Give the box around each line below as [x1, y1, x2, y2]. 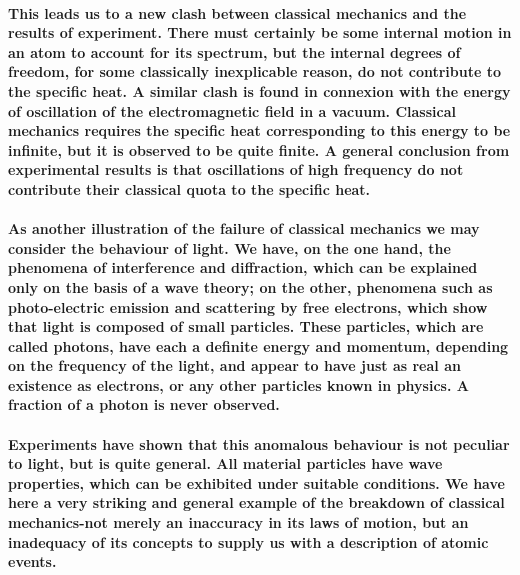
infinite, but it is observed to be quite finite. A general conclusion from [8, 139, 510, 160]
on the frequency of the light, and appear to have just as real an [8, 355, 461, 376]
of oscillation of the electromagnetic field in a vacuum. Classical [8, 100, 456, 121]
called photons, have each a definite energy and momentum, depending [8, 335, 509, 356]
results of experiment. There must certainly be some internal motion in [8, 22, 512, 43]
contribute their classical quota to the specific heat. [8, 178, 371, 199]
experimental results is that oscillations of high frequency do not [8, 159, 464, 180]
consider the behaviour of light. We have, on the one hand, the [8, 237, 451, 258]
